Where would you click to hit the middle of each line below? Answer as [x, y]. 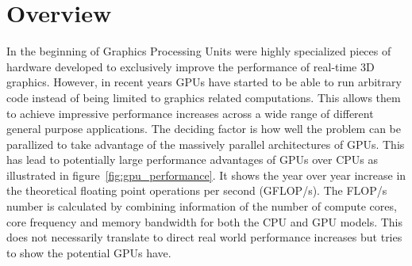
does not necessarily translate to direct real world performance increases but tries [204, 237]
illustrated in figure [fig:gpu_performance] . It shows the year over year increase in [206, 175]
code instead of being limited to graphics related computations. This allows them [204, 97]
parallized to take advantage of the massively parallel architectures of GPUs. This [206, 144]
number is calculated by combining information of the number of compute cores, [202, 206]
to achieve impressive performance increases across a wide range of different [190, 113]
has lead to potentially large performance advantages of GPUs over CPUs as [193, 160]
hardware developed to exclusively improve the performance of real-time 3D [191, 66]
